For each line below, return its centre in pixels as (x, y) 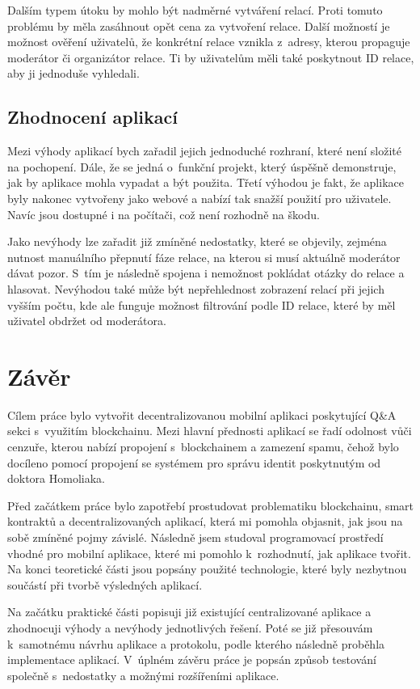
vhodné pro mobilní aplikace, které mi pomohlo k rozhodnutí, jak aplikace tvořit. (209, 553)
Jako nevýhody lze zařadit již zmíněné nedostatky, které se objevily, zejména (197, 241)
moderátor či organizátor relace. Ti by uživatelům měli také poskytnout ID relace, (211, 57)
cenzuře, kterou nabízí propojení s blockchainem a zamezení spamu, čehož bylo (203, 447)
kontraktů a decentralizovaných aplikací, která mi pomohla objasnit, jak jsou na (205, 521)
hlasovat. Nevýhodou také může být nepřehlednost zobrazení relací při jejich (196, 288)
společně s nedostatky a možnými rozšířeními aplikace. (143, 675)
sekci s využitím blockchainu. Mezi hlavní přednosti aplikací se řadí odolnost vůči (210, 431)
